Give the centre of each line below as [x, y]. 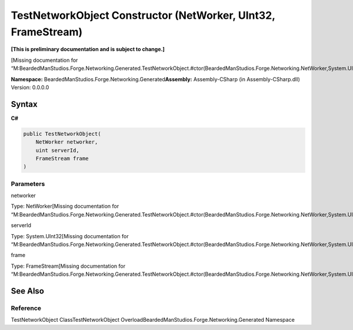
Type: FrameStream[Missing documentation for [68, 266]
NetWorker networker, [67, 142]
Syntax [24, 104]
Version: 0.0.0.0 [30, 87]
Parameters [28, 184]
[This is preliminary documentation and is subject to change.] [88, 49]
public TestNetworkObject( [62, 134]
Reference [26, 308]
